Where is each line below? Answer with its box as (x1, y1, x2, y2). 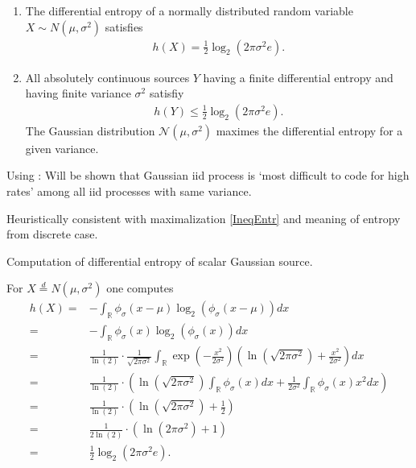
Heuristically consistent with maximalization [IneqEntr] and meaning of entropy (6, 209, 401, 226)
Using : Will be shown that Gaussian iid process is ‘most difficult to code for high (6, 167, 410, 184)
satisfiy (149, 85, 184, 101)
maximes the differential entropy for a (216, 122, 403, 139)
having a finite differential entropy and (203, 68, 393, 85)
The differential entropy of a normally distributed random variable (25, 2, 353, 19)
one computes (106, 280, 174, 296)
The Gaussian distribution (25, 122, 155, 139)
